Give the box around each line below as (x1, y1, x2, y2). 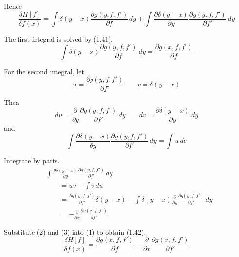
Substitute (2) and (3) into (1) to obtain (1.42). (4, 226, 146, 237)
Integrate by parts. (4, 155, 60, 166)
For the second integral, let (4, 66, 84, 76)
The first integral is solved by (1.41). (4, 34, 113, 44)
